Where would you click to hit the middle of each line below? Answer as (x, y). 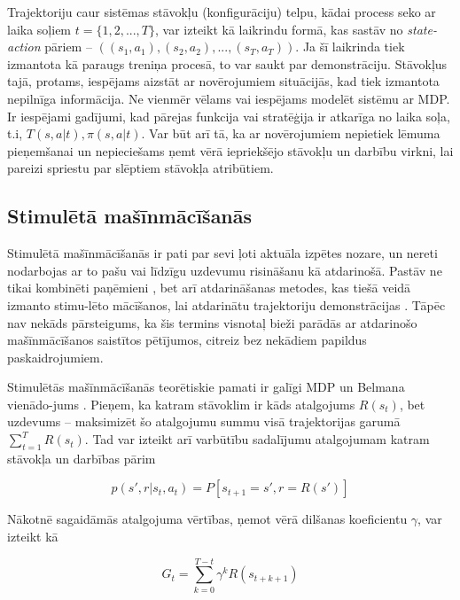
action (24, 47)
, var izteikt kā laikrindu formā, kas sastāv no (279, 29)
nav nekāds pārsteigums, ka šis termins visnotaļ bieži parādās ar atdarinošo (212, 322)
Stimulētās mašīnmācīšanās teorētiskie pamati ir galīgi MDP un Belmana (206, 387)
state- (422, 29)
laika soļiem (39, 29)
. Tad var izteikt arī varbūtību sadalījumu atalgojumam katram (257, 439)
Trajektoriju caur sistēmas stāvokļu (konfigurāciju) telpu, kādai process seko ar (222, 12)
